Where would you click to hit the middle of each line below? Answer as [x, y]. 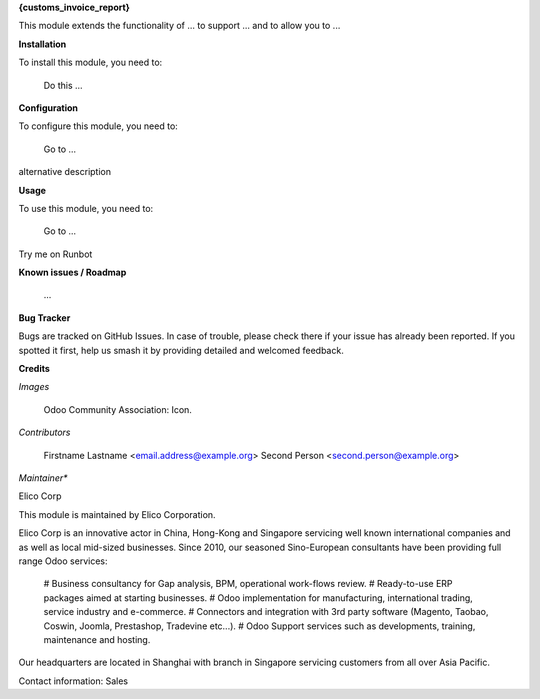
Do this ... [63, 85]
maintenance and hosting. [97, 639]
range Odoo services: [63, 561]
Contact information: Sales [73, 681]
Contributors [44, 432]
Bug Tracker [44, 317]
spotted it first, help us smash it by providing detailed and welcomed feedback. [181, 350]
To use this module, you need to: [86, 208]
